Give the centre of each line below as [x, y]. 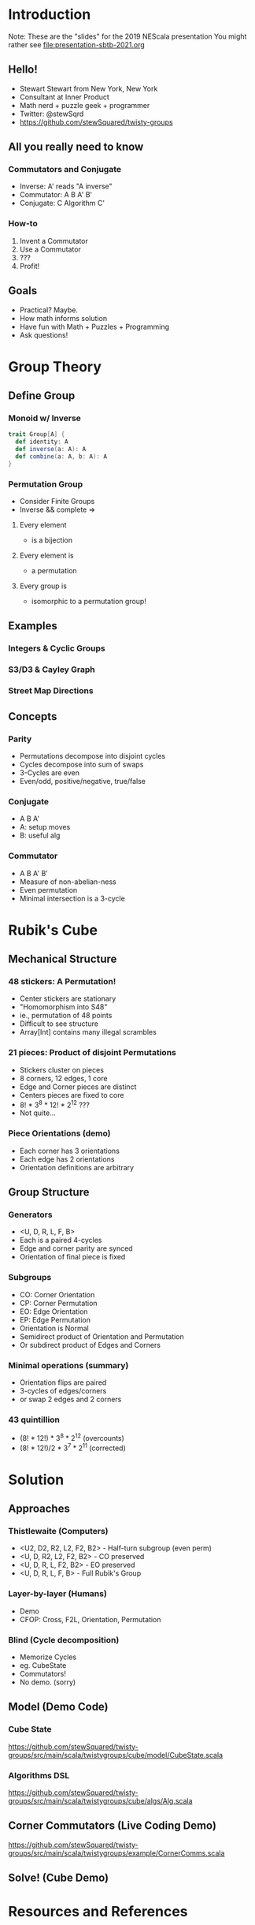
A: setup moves [45, 827]
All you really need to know [76, 147]
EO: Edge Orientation [54, 1311]
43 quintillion [34, 1420]
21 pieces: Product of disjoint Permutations [92, 1053]
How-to [23, 224]
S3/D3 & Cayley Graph [52, 670]
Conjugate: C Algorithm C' [62, 203]
